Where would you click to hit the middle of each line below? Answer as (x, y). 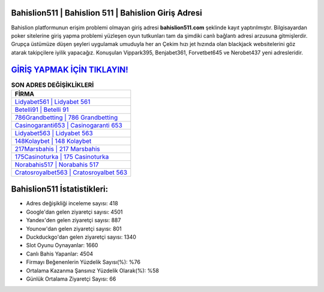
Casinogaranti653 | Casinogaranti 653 (68, 125)
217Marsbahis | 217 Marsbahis (57, 148)
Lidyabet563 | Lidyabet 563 (54, 133)
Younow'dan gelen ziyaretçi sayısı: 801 (74, 229)
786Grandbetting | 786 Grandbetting (66, 117)
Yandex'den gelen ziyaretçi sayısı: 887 (73, 220)
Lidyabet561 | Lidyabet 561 (52, 102)
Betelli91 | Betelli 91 (42, 109)
